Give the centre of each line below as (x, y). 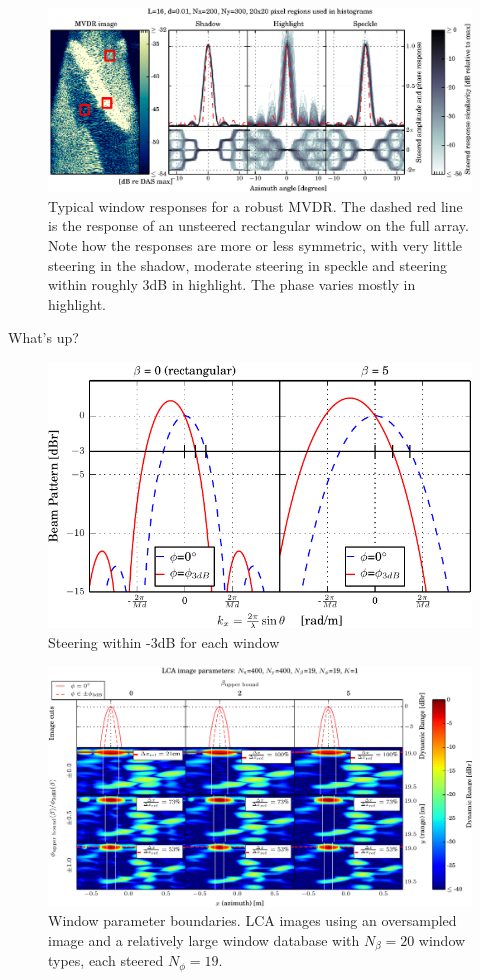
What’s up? (43, 337)
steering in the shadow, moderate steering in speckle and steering (248, 264)
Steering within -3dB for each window (164, 641)
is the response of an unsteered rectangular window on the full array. (258, 225)
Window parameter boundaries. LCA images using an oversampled (252, 920)
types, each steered (106, 960)
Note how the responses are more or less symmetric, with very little (255, 245)
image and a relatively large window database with (204, 940)
